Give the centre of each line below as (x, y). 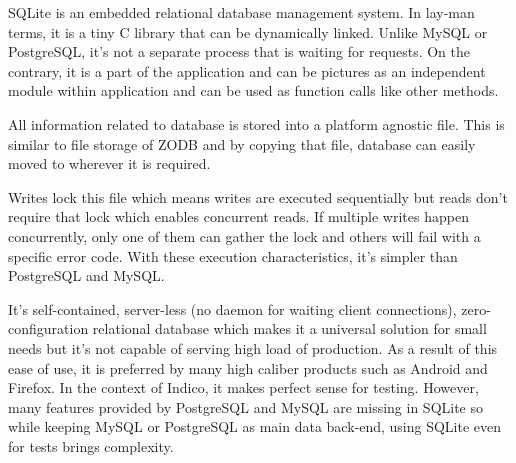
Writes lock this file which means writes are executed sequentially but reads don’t (258, 196)
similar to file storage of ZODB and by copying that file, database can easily (242, 143)
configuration (48, 328)
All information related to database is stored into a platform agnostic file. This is (256, 123)
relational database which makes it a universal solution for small (289, 328)
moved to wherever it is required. (109, 163)
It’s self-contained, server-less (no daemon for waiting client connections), (232, 308)
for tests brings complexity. (91, 445)
